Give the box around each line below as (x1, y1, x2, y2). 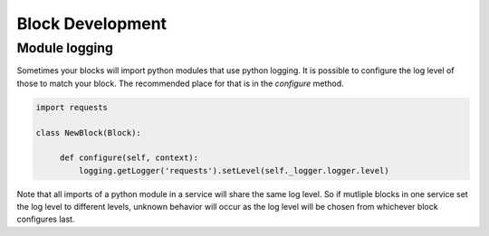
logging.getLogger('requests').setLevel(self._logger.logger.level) (78, 165, 389, 175)
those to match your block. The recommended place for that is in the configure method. (16, 78, 344, 89)
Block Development (16, 14, 168, 33)
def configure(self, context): (59, 153, 199, 163)
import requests (35, 102, 109, 112)
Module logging (16, 40, 113, 56)
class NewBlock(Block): (35, 127, 142, 137)
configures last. (16, 213, 75, 225)
